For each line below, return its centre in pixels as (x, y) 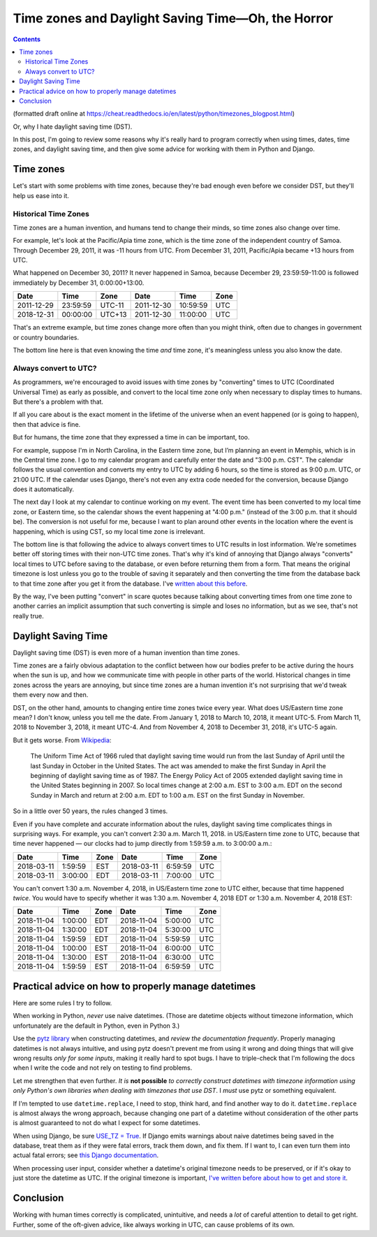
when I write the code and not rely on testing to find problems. (103, 1068)
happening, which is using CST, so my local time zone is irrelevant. (109, 531)
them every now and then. (51, 695)
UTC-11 (112, 306)
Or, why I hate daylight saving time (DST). (73, 127)
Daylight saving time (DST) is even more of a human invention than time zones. (126, 652)
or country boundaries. (46, 337)
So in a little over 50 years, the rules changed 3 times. (90, 811)
